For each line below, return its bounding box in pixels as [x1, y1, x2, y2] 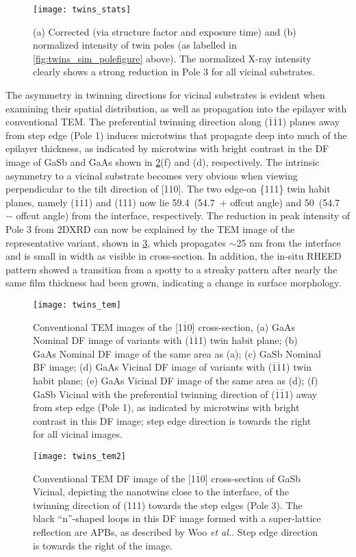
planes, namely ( [5, 195, 75, 209]
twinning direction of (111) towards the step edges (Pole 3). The [33, 497, 303, 512]
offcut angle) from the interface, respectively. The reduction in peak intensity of [16, 208, 351, 223]
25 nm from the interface [236, 235, 341, 249]
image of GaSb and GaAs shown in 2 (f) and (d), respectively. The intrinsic [5, 155, 320, 169]
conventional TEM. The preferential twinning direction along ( [5, 114, 268, 129]
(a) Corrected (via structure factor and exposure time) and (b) [33, 24, 296, 38]
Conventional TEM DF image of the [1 [33, 471, 196, 485]
